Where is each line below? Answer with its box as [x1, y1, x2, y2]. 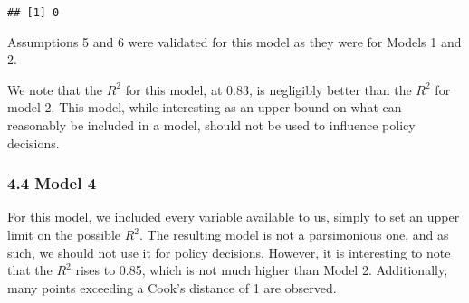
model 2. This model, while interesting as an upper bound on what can [7, 98, 402, 117]
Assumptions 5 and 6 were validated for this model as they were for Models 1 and [7, 32, 462, 51]
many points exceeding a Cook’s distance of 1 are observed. [7, 278, 337, 297]
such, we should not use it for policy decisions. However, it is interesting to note [7, 242, 451, 261]
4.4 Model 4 [7, 172, 97, 194]
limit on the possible [7, 225, 120, 244]
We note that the [7, 80, 102, 99]
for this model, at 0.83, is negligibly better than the [125, 80, 412, 99]
